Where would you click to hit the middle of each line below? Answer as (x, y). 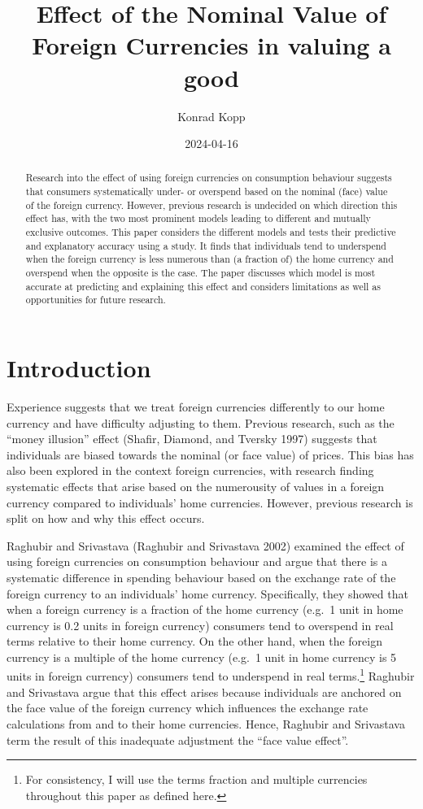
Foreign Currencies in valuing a (211, 45)
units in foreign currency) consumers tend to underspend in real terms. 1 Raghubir (211, 675)
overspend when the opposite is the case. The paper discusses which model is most (201, 273)
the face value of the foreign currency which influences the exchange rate (188, 708)
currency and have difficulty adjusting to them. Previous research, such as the (201, 422)
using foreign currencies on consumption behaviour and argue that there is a (197, 561)
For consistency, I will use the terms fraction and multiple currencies (196, 779)
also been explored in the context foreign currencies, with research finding (190, 470)
